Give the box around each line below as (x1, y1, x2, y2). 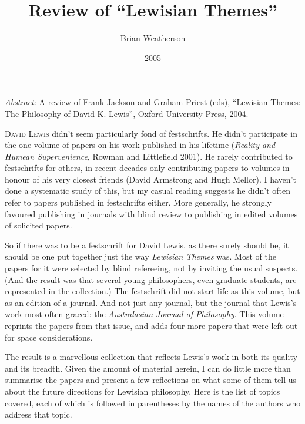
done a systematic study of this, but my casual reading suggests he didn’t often (5, 184, 290, 197)
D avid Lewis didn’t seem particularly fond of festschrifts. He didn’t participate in (5, 127, 297, 139)
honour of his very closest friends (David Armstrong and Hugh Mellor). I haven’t (5, 173, 296, 185)
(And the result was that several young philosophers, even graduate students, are (5, 273, 297, 285)
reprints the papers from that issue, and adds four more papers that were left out (5, 319, 298, 331)
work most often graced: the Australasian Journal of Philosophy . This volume (5, 308, 284, 320)
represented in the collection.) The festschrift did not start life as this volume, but (5, 285, 300, 297)
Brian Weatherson (120, 32, 186, 44)
